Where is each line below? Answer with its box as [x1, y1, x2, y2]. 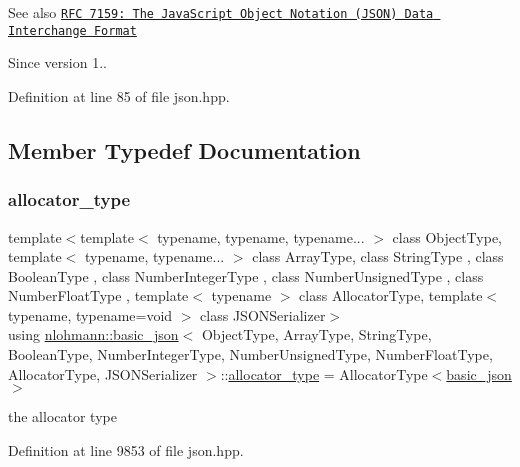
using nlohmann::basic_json [8, 324, 179, 345]
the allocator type [8, 406, 117, 427]
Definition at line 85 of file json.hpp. [8, 85, 230, 106]
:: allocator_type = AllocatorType [220, 363, 428, 384]
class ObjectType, [392, 226, 503, 247]
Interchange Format [8, 23, 137, 38]
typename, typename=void [8, 304, 173, 325]
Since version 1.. [8, 52, 107, 73]
